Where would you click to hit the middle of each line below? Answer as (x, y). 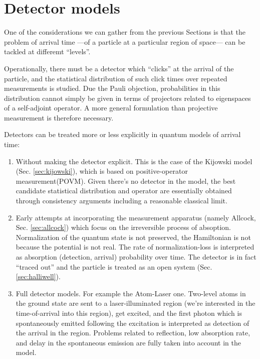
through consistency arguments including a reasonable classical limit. (121, 201)
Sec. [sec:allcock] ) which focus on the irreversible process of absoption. (123, 227)
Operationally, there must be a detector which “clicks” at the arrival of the (119, 68)
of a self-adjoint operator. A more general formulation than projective (111, 108)
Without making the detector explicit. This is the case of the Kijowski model (134, 161)
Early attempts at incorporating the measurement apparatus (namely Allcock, (136, 217)
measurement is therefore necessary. (59, 117)
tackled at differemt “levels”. (47, 51)
